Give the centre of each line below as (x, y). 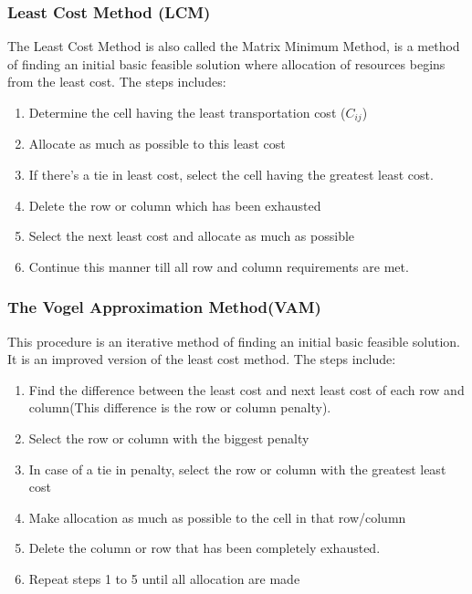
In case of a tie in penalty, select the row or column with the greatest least (237, 469)
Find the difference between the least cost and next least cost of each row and (246, 389)
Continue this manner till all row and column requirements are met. (219, 266)
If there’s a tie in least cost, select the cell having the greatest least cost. (231, 175)
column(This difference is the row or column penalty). (180, 407)
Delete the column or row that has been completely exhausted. (205, 548)
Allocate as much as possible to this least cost (157, 144)
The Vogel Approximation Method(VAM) (164, 307)
